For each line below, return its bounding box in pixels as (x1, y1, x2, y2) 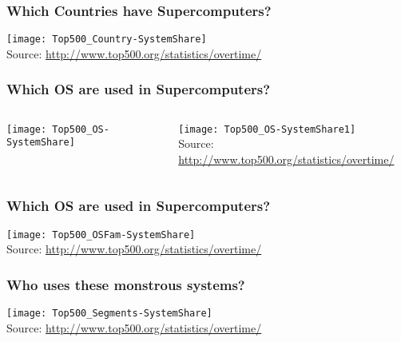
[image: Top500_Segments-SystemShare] (6, 308, 212, 320)
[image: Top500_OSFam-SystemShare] (6, 229, 196, 241)
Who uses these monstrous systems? (6, 274, 245, 294)
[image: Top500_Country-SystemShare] (6, 34, 207, 46)
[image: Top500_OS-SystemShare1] (178, 123, 356, 135)
